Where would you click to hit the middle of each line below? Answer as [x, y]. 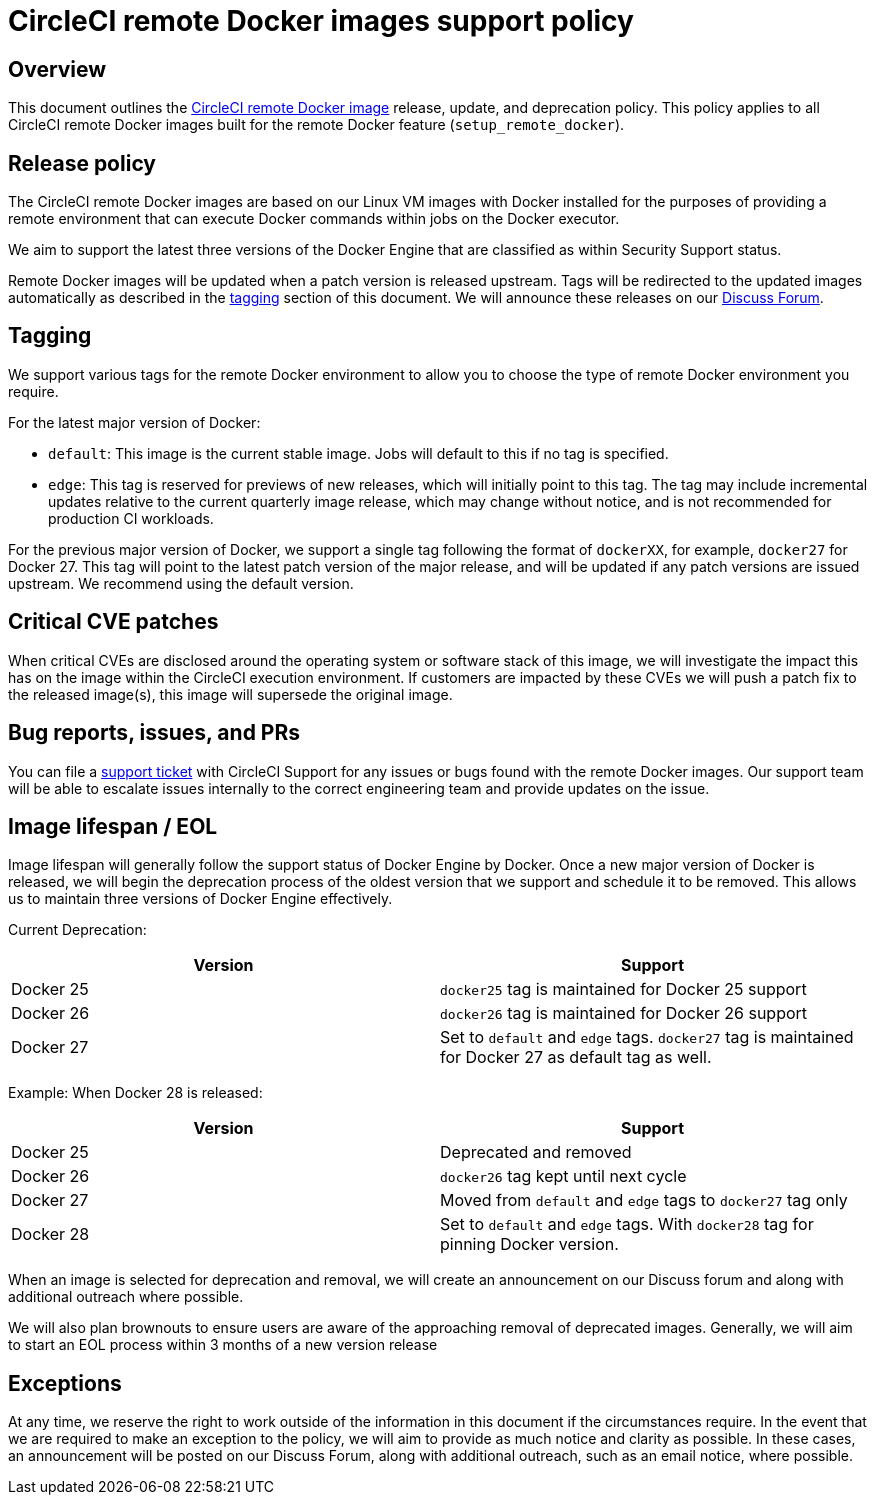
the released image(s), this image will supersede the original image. [230, 694]
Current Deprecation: [77, 930]
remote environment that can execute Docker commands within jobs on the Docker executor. [314, 219]
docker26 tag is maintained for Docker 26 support [624, 1013]
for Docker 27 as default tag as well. [576, 1057]
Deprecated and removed [536, 1152]
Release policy [82, 163]
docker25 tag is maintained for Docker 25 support [623, 989]
